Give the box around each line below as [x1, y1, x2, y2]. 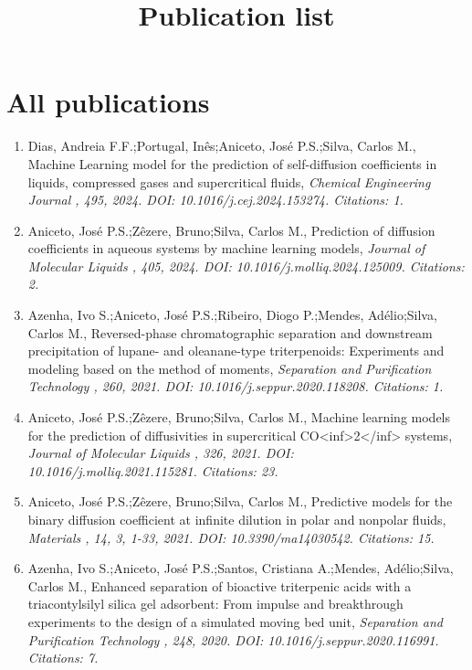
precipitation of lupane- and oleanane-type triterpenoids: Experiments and [27, 341, 445, 360]
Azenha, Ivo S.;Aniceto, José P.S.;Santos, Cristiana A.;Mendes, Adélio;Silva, [27, 558, 454, 578]
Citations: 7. [27, 648, 99, 667]
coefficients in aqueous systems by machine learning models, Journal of [27, 239, 425, 258]
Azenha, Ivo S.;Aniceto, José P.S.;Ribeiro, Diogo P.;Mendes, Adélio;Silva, [27, 305, 437, 324]
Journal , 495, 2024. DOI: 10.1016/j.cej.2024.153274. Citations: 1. [27, 190, 404, 209]
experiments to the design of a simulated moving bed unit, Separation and [27, 612, 443, 631]
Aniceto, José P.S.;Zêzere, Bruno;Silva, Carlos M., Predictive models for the [27, 492, 453, 511]
